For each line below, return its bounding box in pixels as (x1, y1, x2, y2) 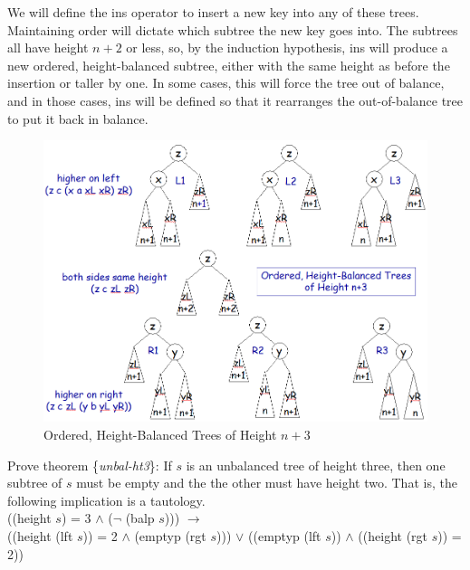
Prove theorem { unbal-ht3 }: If (7, 455, 172, 474)
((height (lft (7, 526, 73, 545)
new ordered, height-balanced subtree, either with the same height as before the (7, 55, 450, 74)
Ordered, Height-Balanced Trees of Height (43, 424, 277, 443)
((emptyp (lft (248, 526, 321, 545)
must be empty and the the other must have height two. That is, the (76, 473, 457, 492)
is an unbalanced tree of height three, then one (186, 455, 446, 474)
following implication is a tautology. (7, 490, 206, 509)
